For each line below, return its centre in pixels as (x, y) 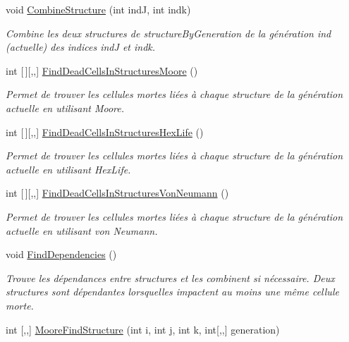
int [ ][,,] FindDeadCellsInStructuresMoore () (102, 70)
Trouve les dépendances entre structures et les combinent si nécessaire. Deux (170, 277)
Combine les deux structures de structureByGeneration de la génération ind (169, 33)
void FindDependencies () (61, 254)
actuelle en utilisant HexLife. (68, 169)
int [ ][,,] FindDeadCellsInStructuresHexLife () (105, 132)
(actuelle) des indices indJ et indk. (81, 47)
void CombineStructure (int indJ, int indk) (98, 9)
